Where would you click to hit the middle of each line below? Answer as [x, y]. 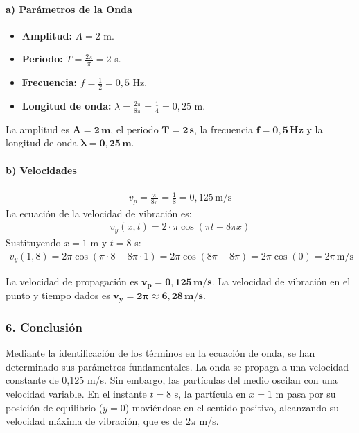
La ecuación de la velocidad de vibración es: [99, 213]
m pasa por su [306, 393]
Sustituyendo [33, 242]
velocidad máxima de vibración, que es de [94, 421]
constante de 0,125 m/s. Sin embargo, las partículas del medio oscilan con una [172, 380]
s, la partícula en [210, 393]
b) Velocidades [41, 170]
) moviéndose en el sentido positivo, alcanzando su [232, 407]
